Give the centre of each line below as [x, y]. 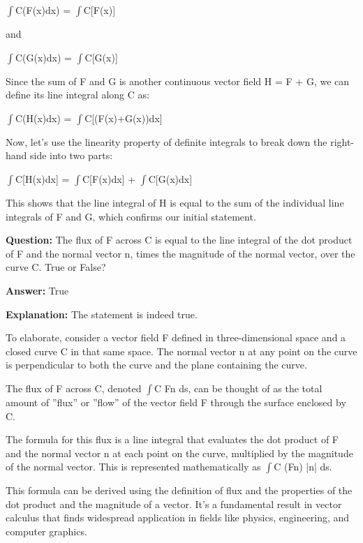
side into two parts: [72, 155]
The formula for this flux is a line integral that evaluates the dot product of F [172, 439]
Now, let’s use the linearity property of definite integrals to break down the [166, 141]
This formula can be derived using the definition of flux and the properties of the [179, 490]
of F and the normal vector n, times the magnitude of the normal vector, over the [180, 253]
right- [342, 141]
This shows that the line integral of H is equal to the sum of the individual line [175, 202]
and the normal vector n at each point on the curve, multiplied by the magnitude [179, 453]
